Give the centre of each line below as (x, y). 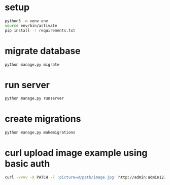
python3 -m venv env (27, 21)
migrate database (43, 51)
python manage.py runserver (35, 98)
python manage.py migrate (32, 64)
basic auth (27, 164)
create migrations (43, 119)
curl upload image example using (76, 153)
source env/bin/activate (31, 25)
